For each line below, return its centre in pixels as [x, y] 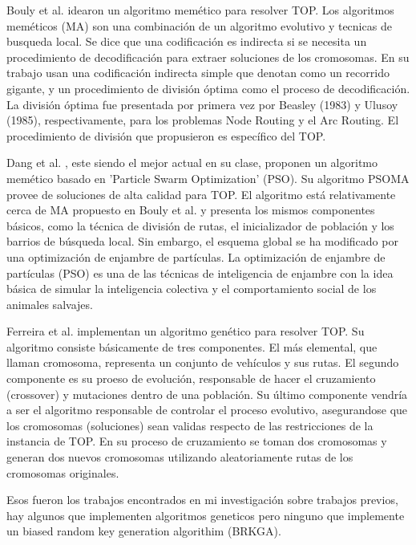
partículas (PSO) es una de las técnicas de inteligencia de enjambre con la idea [200, 272]
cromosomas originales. [63, 472]
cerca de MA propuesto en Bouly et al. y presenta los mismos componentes [191, 210]
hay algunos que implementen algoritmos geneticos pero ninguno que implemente [206, 515]
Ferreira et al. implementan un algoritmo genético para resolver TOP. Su [186, 331]
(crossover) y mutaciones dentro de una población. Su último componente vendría [207, 394]
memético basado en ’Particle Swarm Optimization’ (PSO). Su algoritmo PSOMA [208, 178]
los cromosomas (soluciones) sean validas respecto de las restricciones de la [190, 425]
